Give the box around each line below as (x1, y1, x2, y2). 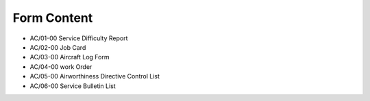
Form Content (12, 10, 93, 25)
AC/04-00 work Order (29, 62, 92, 71)
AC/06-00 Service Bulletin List (29, 82, 116, 90)
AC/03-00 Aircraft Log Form (29, 53, 110, 61)
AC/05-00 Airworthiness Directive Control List (29, 72, 160, 81)
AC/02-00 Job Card (29, 43, 86, 51)
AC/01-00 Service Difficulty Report (29, 34, 128, 42)
